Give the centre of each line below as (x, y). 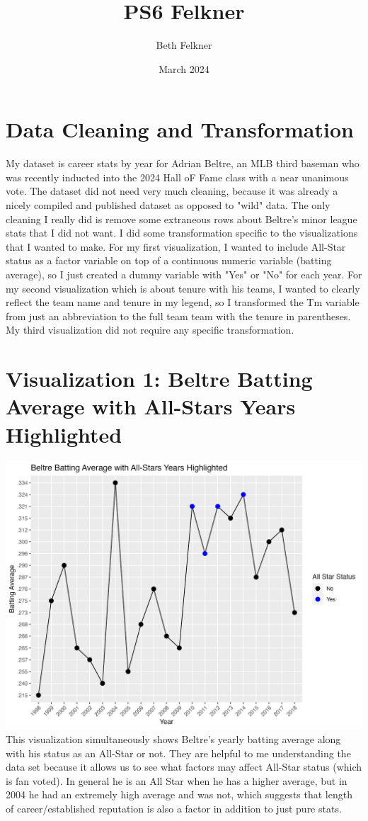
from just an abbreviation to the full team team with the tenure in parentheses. (178, 316)
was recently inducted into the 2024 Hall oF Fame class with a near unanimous (177, 177)
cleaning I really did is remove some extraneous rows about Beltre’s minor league (182, 219)
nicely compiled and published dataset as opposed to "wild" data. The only (168, 205)
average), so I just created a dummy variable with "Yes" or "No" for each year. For (184, 274)
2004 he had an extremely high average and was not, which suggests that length (179, 794)
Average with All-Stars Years (151, 406)
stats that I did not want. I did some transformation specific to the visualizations (182, 233)
